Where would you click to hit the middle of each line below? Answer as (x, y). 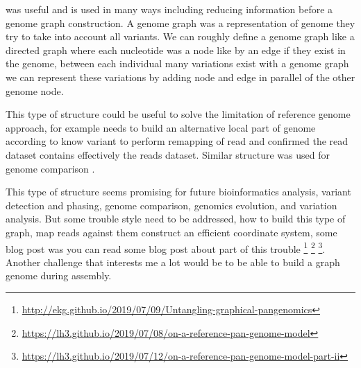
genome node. (35, 90)
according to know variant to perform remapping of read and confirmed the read (177, 141)
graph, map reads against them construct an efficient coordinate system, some (171, 232)
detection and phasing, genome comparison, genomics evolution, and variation (171, 205)
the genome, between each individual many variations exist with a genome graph (177, 63)
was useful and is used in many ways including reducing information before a (169, 9)
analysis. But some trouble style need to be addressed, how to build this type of (176, 219)
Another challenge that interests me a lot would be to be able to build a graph (173, 262)
